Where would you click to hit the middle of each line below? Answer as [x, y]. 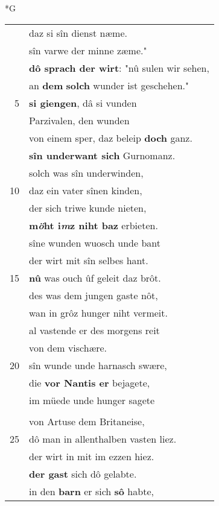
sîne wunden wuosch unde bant [95, 242]
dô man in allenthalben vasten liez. [103, 438]
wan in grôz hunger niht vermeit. [98, 312]
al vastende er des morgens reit [94, 330]
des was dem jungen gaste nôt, [94, 295]
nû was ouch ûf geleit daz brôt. [95, 277]
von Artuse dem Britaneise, [87, 421]
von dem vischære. [68, 347]
